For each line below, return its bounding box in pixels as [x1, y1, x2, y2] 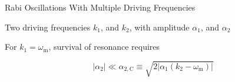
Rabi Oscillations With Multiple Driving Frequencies [5, 1, 196, 13]
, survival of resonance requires [48, 40, 160, 53]
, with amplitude [129, 20, 190, 33]
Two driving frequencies [5, 20, 91, 33]
